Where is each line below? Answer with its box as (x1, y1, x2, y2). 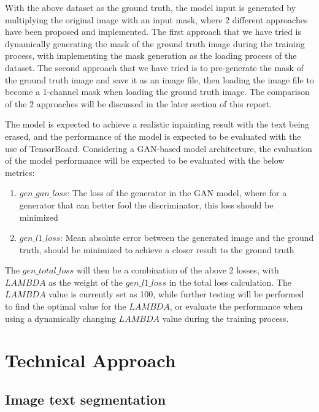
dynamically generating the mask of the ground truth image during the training (5, 37, 305, 50)
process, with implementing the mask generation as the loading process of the (5, 49, 297, 62)
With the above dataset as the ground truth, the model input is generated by (5, 1, 296, 13)
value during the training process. (162, 311, 289, 324)
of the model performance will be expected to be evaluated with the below (5, 154, 285, 167)
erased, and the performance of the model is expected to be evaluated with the (5, 129, 301, 142)
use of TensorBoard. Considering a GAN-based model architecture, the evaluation (5, 142, 312, 154)
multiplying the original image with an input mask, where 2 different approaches (5, 13, 308, 26)
